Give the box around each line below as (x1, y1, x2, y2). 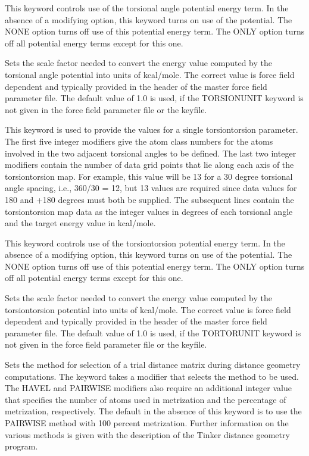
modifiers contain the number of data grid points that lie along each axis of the (5, 158, 294, 171)
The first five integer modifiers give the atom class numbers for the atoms (5, 135, 273, 147)
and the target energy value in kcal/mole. (5, 217, 156, 229)
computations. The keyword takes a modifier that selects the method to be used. (5, 370, 299, 382)
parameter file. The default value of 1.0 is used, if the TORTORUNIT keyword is (5, 326, 301, 339)
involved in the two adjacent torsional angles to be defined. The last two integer (5, 146, 296, 159)
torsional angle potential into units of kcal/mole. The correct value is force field (5, 68, 295, 80)
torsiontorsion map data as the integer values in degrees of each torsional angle (5, 205, 293, 217)
